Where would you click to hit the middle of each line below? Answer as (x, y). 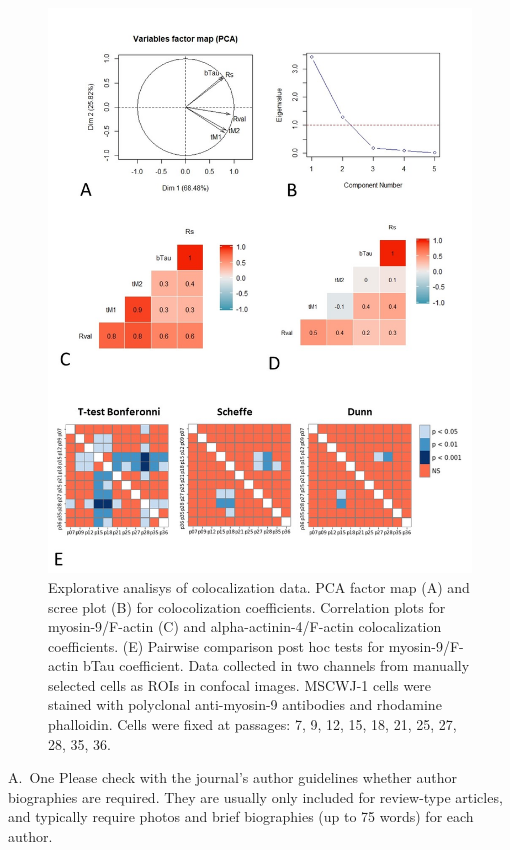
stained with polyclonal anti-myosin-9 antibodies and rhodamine (245, 704)
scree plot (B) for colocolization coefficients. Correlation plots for (247, 606)
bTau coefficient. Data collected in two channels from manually (276, 665)
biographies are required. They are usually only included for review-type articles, (255, 796)
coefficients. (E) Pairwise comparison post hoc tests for (216, 645)
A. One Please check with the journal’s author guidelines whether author (233, 777)
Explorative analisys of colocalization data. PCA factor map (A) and (259, 586)
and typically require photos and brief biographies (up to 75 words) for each (241, 816)
